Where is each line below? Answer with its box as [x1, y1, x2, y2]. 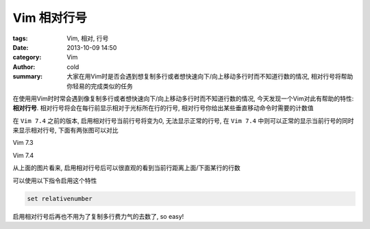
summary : [12, 72, 43, 81]
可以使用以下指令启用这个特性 [12, 176, 97, 185]
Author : [12, 62, 36, 71]
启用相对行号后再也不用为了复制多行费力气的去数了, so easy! [12, 212, 184, 220]
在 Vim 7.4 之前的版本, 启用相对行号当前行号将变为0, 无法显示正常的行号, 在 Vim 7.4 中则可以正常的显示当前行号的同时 [12, 116, 354, 124]
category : [12, 53, 42, 62]
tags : [12, 34, 28, 42]
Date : [12, 43, 29, 51]
